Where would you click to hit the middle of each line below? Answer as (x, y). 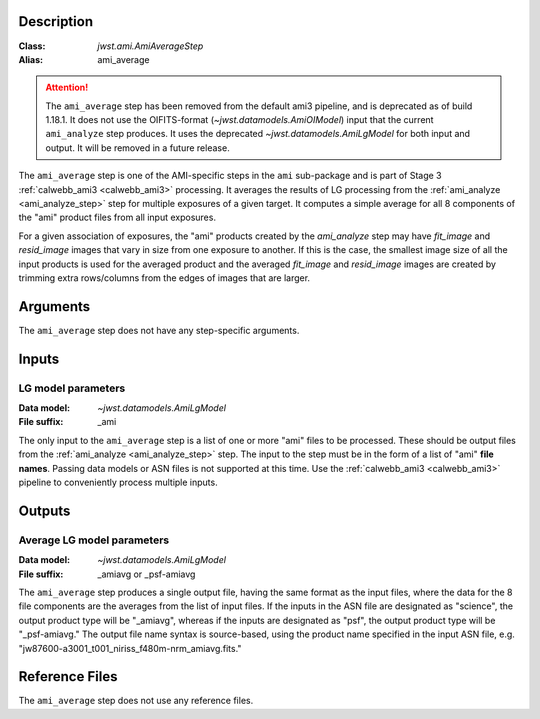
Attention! (67, 87)
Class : (32, 46)
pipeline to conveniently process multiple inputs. (118, 482)
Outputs (44, 510)
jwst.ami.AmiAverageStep (150, 46)
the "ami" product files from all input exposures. (117, 217)
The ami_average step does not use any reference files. (136, 701)
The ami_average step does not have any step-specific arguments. (159, 330)
